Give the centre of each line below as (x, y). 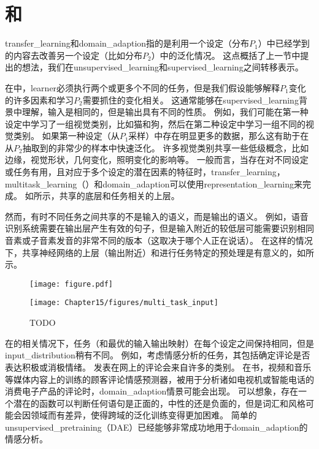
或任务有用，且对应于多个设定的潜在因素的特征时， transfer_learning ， (145, 172)
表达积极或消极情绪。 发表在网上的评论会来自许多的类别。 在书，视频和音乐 (158, 367)
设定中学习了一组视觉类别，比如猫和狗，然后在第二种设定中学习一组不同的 (155, 123)
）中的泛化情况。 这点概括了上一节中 (226, 55)
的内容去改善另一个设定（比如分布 (74, 55)
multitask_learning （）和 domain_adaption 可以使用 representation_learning (149, 183)
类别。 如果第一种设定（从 (66, 136)
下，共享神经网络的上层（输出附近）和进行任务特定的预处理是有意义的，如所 (159, 252)
